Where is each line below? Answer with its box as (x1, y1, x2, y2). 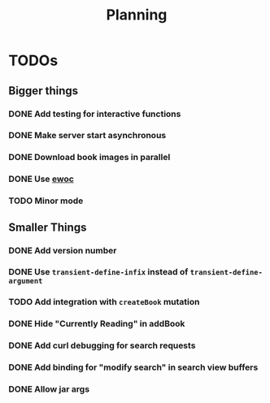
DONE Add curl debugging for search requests (8, 340, 196, 351)
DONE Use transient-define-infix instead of (8, 266, 189, 278)
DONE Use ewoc (8, 173, 75, 184)
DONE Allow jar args (8, 383, 90, 395)
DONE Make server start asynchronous (8, 130, 167, 141)
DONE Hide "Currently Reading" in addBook (8, 318, 185, 330)
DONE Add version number (8, 245, 117, 256)
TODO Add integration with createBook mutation (8, 297, 200, 308)
